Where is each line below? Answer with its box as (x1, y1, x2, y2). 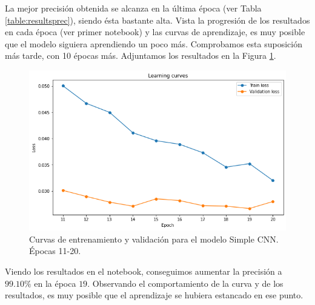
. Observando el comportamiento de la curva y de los (87, 277, 283, 289)
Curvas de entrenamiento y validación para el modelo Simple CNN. (29, 232, 279, 245)
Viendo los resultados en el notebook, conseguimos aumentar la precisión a (5, 264, 282, 277)
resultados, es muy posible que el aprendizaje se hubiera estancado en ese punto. (5, 289, 303, 301)
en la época (34, 277, 76, 289)
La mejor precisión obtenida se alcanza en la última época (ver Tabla (5, 2, 262, 14)
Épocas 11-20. (29, 244, 81, 257)
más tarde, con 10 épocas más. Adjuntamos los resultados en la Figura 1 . (5, 49, 276, 62)
